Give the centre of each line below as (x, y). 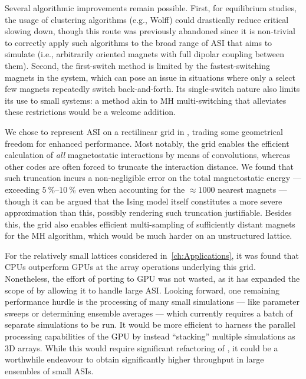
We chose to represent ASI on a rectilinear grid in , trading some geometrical (144, 131)
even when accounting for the (132, 189)
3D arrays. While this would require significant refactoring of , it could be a (142, 347)
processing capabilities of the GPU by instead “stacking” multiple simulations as (150, 336)
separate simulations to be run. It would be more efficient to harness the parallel (150, 324)
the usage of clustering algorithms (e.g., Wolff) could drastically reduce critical (147, 19)
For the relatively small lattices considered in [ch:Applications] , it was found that (152, 255)
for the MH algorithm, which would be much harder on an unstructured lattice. (149, 235)
